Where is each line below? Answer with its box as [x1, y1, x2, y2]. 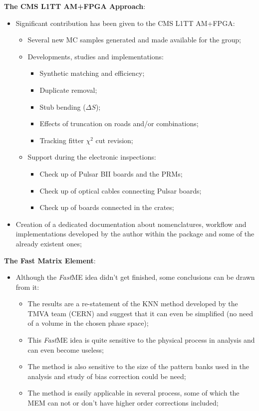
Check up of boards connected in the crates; [39, 202, 174, 212]
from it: [15, 281, 39, 292]
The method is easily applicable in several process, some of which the [27, 388, 240, 398]
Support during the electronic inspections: [27, 152, 156, 162]
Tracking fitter [39, 135, 84, 145]
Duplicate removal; [39, 84, 97, 95]
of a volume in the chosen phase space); [27, 318, 149, 328]
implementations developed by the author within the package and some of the [15, 228, 255, 239]
